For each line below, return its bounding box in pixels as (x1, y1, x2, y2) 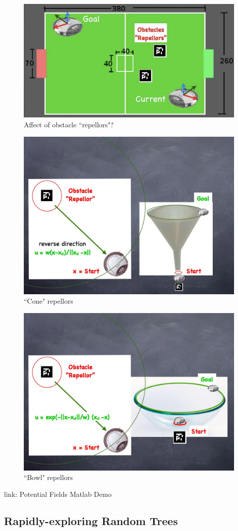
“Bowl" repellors (24, 472, 73, 482)
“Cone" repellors (24, 296, 73, 306)
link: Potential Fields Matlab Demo (4, 489, 112, 499)
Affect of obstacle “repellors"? (24, 119, 114, 130)
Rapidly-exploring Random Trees (4, 513, 178, 528)
